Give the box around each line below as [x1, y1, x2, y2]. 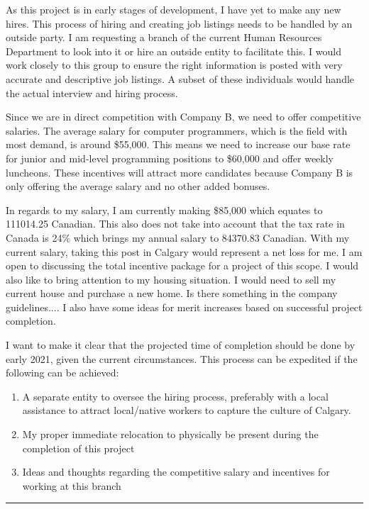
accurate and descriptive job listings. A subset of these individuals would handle [6, 71, 355, 86]
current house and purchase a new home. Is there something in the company [6, 286, 338, 301]
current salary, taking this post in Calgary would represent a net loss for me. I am [6, 244, 363, 259]
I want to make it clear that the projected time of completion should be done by [6, 337, 356, 352]
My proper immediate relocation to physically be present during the [22, 427, 319, 442]
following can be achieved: [6, 365, 119, 380]
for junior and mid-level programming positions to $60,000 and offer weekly [6, 150, 334, 165]
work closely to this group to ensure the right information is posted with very [6, 57, 343, 72]
